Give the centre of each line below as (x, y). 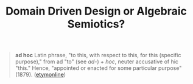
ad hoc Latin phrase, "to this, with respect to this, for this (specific (98, 55)
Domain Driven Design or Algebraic (96, 11)
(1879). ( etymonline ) (40, 75)
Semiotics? (96, 24)
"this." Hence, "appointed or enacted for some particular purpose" (98, 68)
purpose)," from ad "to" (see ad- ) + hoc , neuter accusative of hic (96, 61)
